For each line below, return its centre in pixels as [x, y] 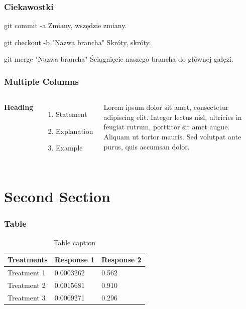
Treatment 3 [27, 297]
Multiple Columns [41, 81]
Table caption [75, 242]
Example [69, 148]
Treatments [28, 260]
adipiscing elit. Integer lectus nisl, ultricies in [173, 117]
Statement [72, 114]
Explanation [75, 131]
